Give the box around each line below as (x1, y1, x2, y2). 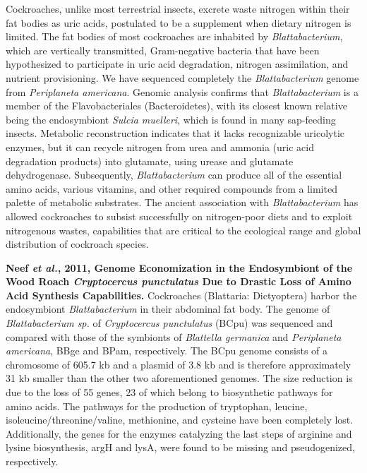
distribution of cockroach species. (6, 236, 149, 251)
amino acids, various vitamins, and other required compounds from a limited (6, 181, 337, 196)
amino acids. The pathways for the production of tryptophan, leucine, (6, 398, 308, 413)
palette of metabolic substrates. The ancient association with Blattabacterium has (6, 195, 359, 210)
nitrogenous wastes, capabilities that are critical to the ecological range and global (6, 222, 361, 237)
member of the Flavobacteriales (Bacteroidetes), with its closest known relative (6, 98, 347, 113)
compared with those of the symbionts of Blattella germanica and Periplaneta (6, 329, 342, 344)
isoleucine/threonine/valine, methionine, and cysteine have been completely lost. (6, 412, 354, 427)
